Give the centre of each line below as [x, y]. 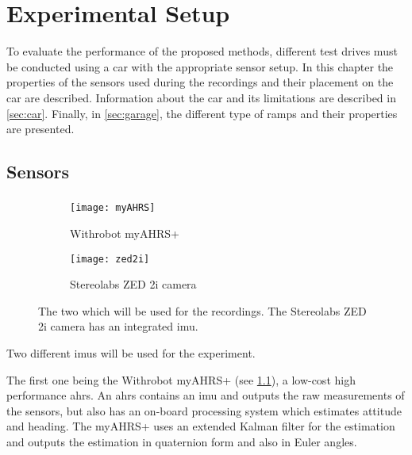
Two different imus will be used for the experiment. [131, 353]
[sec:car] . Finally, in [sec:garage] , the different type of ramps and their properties [202, 113]
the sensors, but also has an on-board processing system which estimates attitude [204, 410]
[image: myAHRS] [113, 208]
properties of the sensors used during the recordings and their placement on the [200, 82]
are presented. [40, 129]
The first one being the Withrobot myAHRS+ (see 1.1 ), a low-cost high [181, 379]
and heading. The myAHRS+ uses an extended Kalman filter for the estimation [201, 426]
